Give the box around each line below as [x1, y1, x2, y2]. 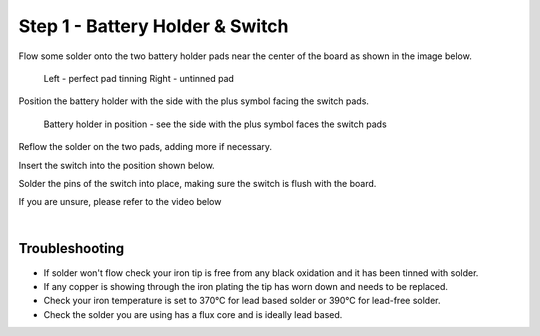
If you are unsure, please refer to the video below [18, 196, 222, 208]
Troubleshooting [18, 240, 125, 257]
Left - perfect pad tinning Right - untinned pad [43, 72, 235, 84]
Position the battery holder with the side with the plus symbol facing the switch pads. [18, 95, 370, 107]
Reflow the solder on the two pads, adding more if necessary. [18, 141, 273, 153]
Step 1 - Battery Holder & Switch [18, 15, 289, 37]
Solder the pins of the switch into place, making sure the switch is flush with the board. [18, 177, 377, 189]
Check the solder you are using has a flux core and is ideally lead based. [43, 308, 343, 320]
